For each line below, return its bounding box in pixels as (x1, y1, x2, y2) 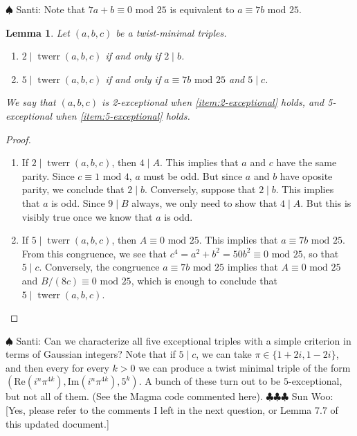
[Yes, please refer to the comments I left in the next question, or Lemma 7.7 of (6, 403, 338, 417)
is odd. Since (51, 195, 105, 210)
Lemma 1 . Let (6, 25, 70, 39)
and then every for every (6, 360, 109, 374)
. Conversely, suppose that (144, 182, 256, 197)
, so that (302, 246, 339, 260)
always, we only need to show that (131, 195, 277, 210)
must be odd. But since (143, 168, 243, 183)
